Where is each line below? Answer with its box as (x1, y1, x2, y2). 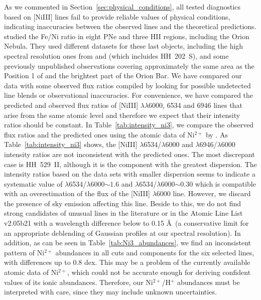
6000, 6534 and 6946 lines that (149, 99, 242, 110)
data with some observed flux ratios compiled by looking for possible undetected (4, 80, 251, 90)
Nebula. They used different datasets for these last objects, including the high (4, 41, 243, 51)
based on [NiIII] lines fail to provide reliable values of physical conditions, (4, 11, 230, 22)
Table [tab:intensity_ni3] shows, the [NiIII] (4, 139, 138, 149)
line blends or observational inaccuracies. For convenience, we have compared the (4, 90, 253, 100)
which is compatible (195, 178, 256, 189)
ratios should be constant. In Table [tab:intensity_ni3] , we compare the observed (4, 119, 254, 130)
